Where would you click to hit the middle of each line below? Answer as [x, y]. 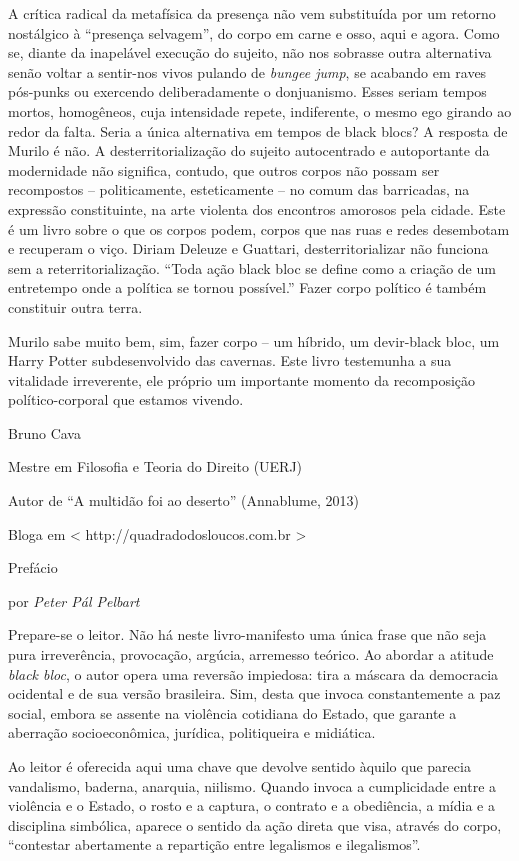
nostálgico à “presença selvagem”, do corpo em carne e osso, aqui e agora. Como [254, 32]
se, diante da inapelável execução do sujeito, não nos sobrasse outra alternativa [250, 52]
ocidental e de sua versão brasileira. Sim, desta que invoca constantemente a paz [254, 693]
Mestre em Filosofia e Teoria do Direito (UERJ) [155, 466]
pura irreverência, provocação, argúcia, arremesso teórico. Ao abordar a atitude [251, 654]
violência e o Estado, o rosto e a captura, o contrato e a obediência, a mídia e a [251, 805]
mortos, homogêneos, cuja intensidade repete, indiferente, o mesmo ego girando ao [260, 110]
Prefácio [33, 567]
